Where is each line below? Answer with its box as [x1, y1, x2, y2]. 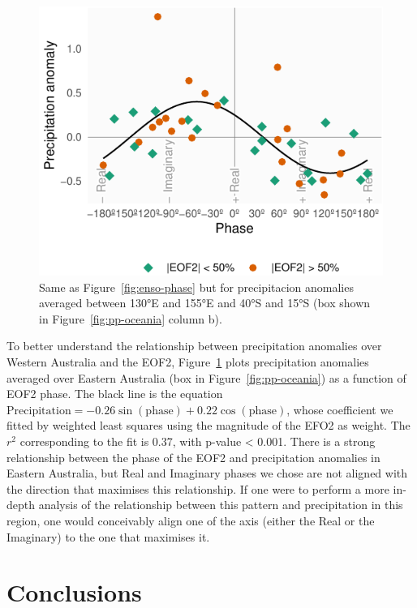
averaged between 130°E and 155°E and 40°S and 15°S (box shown [39, 294, 371, 311]
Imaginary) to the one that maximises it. [6, 528, 210, 545]
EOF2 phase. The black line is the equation [6, 385, 223, 402]
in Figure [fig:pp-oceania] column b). [39, 310, 222, 327]
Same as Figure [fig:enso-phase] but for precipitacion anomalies [39, 278, 354, 295]
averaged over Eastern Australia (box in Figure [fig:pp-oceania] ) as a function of [6, 369, 406, 386]
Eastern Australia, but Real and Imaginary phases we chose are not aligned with [6, 465, 408, 482]
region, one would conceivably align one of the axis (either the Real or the [6, 512, 375, 529]
